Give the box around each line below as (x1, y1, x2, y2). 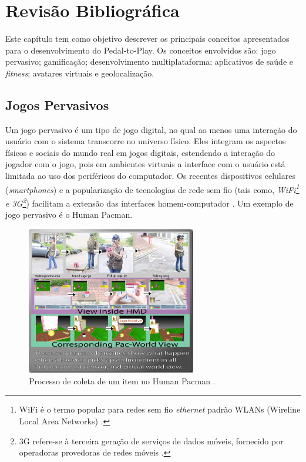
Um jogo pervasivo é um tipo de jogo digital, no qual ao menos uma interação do (5, 123, 297, 135)
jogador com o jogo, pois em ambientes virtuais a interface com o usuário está (5, 158, 285, 170)
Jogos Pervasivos (5, 95, 109, 114)
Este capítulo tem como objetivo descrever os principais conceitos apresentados (5, 32, 290, 45)
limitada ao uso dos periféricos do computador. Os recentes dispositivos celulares (5, 169, 295, 182)
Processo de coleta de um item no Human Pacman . (29, 374, 216, 387)
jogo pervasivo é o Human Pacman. (5, 208, 133, 221)
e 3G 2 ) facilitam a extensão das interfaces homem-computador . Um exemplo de (5, 195, 294, 209)
